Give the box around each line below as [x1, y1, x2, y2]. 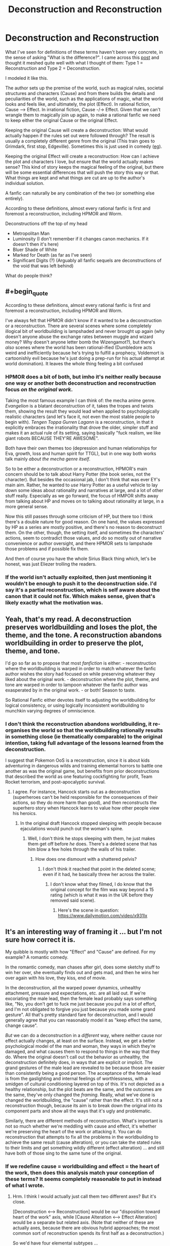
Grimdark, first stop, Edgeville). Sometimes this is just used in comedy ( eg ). [5, 143, 162, 149]
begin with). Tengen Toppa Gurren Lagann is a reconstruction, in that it [5, 419, 153, 425]
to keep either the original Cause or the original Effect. [5, 117, 118, 123]
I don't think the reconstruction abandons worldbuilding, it [5, 720, 152, 727]
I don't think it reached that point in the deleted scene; [42, 866, 156, 872]
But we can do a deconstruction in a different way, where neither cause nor [5, 1033, 162, 1039]
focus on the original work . [5, 386, 73, 393]
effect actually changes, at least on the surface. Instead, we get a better [5, 1038, 155, 1044]
